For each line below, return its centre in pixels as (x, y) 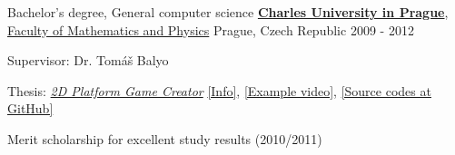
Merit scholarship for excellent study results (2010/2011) (165, 138)
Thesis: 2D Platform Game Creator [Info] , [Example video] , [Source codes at (219, 90)
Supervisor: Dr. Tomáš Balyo (88, 60)
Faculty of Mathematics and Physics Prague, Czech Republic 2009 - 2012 (211, 29)
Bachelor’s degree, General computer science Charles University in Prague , (228, 12)
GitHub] (30, 108)
